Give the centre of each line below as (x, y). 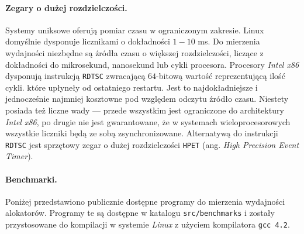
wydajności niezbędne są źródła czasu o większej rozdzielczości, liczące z (134, 52)
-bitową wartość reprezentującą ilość (221, 76)
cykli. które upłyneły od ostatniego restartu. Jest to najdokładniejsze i (132, 87)
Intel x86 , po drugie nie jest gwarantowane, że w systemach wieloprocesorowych (148, 121)
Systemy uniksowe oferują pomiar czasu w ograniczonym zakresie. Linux (135, 30)
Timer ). (19, 156)
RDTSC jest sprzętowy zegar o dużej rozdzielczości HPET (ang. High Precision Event (152, 144)
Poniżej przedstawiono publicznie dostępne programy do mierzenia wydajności (145, 201)
